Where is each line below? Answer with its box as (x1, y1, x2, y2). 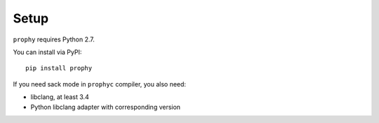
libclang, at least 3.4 (30, 93, 89, 101)
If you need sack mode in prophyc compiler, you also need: (13, 79, 186, 88)
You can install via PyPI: (13, 48, 82, 56)
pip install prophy (25, 64, 93, 72)
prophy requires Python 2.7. (13, 35, 95, 44)
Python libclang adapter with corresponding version (30, 103, 181, 111)
